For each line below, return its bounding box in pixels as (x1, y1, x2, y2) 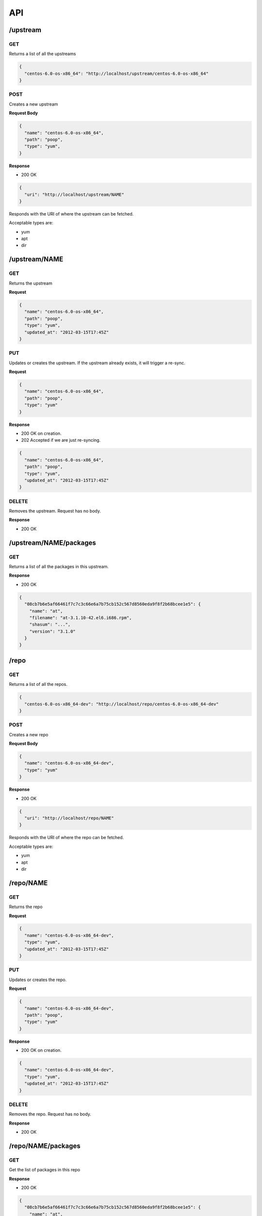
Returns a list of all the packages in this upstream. (9, 563, 109, 569)
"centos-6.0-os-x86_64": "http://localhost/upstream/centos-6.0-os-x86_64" (24, 71, 209, 76)
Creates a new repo (9, 732, 49, 737)
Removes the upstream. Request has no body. (9, 508, 101, 514)
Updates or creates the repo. (9, 977, 67, 983)
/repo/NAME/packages (9, 1142, 81, 1150)
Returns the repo (9, 904, 43, 910)
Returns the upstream (9, 280, 53, 286)
